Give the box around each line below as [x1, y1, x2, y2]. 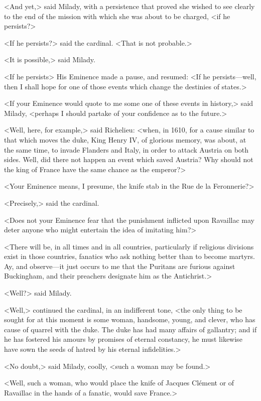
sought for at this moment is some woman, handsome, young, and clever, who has [4, 314, 255, 325]
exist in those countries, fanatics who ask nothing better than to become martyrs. [4, 251, 255, 261]
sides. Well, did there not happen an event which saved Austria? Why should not [4, 154, 253, 165]
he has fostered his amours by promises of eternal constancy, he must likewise [4, 334, 242, 344]
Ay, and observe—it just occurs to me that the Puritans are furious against [4, 260, 235, 271]
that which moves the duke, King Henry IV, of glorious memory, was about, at [4, 134, 246, 145]
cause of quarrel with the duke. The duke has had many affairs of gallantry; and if [4, 324, 257, 334]
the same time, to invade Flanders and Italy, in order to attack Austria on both [4, 144, 249, 155]
